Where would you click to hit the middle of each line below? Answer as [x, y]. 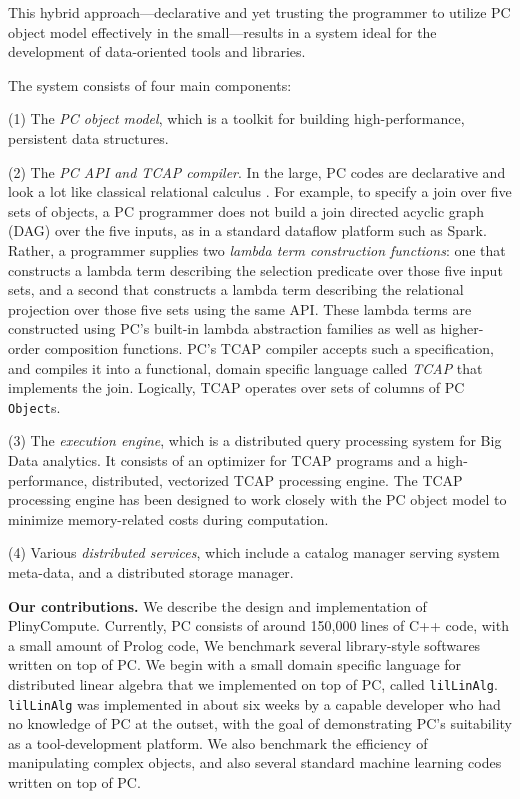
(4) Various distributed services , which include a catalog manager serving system [254, 552]
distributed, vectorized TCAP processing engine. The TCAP [277, 479]
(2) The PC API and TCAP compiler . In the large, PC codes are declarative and [257, 171]
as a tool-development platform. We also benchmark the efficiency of [218, 742]
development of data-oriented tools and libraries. [157, 51]
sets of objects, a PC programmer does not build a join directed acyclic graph [246, 210]
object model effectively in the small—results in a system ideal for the [222, 31]
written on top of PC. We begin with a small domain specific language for [235, 664]
